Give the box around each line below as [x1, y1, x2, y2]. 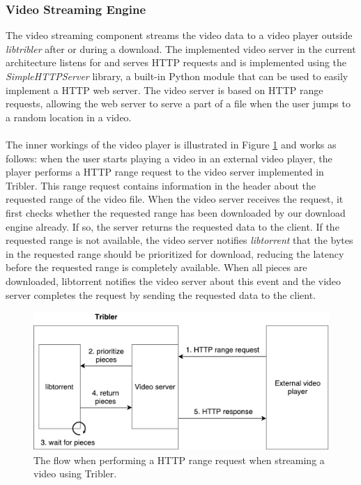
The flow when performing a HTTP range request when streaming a [33, 452, 325, 467]
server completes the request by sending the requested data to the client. [6, 287, 316, 302]
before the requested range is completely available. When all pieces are [6, 260, 307, 275]
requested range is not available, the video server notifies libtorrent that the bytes [6, 233, 353, 247]
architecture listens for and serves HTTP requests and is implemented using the [6, 55, 347, 70]
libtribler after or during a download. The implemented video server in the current [6, 41, 356, 56]
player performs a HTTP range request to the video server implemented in [6, 164, 324, 179]
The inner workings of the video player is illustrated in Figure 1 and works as [6, 137, 337, 151]
